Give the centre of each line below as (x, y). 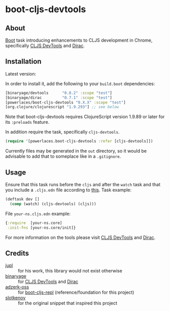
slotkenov (15, 298)
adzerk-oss (17, 287)
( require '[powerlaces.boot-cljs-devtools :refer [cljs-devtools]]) (79, 141)
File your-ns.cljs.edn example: (38, 214)
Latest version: (21, 74)
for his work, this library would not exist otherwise (70, 271)
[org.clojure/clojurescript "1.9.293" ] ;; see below (62, 107)
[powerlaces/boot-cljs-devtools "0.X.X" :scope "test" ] (65, 102)
